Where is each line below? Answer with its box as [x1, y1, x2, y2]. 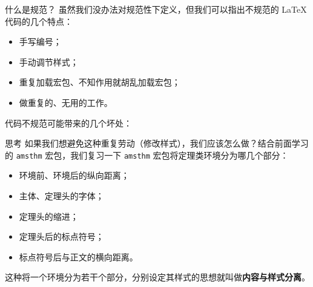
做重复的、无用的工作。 [19, 96, 113, 108]
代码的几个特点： [5, 15, 73, 27]
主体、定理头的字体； [19, 190, 104, 202]
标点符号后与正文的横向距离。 [19, 250, 138, 263]
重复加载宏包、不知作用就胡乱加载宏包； [19, 76, 180, 88]
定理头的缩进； [19, 209, 79, 222]
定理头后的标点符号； [19, 230, 104, 243]
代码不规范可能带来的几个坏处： [5, 116, 132, 129]
